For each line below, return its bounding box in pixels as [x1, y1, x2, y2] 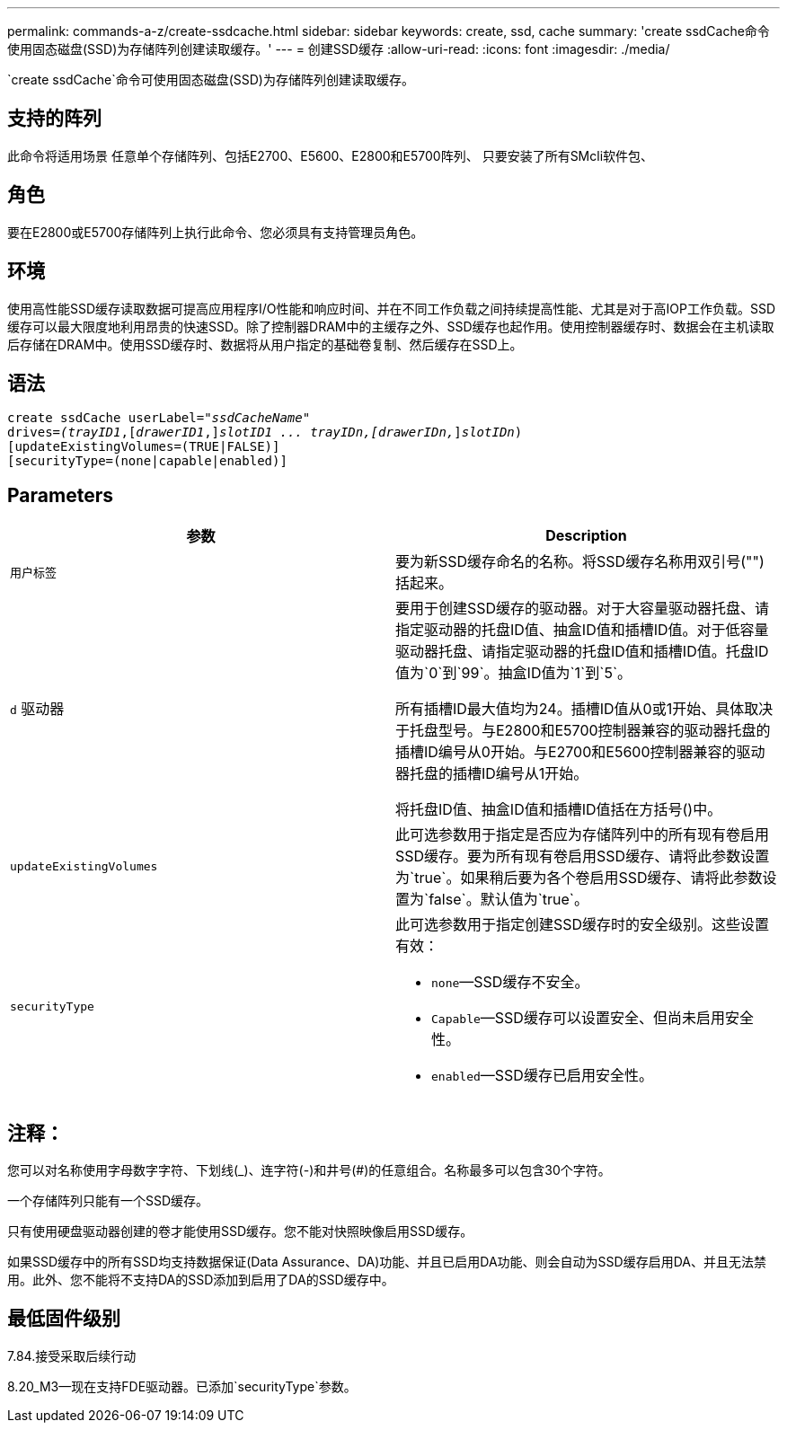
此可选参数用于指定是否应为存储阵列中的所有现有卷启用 [395, 825, 770, 844]
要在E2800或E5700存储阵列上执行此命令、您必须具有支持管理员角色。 [7, 224, 424, 240]
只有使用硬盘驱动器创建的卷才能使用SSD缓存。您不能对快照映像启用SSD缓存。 [7, 1223, 473, 1240]
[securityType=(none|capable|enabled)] [7, 454, 287, 469]
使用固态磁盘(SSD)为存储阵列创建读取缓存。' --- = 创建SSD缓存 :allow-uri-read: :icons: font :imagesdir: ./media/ [7, 41, 670, 57]
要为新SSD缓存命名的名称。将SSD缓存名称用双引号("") [395, 552, 765, 571]
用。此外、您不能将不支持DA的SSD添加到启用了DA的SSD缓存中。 [7, 1272, 394, 1288]
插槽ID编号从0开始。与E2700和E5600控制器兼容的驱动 [395, 743, 765, 762]
